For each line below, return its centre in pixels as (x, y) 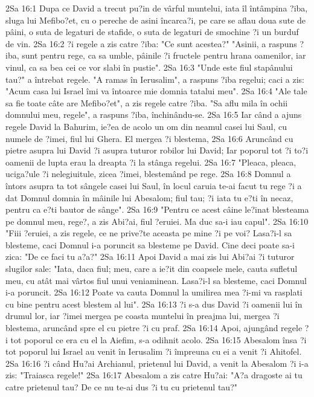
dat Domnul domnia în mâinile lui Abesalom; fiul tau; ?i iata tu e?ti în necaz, (149, 197)
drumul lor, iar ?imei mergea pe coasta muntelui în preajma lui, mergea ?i (143, 316)
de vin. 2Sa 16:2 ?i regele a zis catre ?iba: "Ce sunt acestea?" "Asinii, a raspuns (151, 43)
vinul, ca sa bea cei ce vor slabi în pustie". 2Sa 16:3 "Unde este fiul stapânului (149, 67)
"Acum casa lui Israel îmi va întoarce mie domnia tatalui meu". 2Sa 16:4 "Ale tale (156, 91)
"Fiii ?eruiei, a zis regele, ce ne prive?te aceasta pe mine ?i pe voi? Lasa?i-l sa (149, 233)
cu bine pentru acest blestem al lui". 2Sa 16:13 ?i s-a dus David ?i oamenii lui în (154, 304)
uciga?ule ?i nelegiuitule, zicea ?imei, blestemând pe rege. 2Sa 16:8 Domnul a (148, 174)
